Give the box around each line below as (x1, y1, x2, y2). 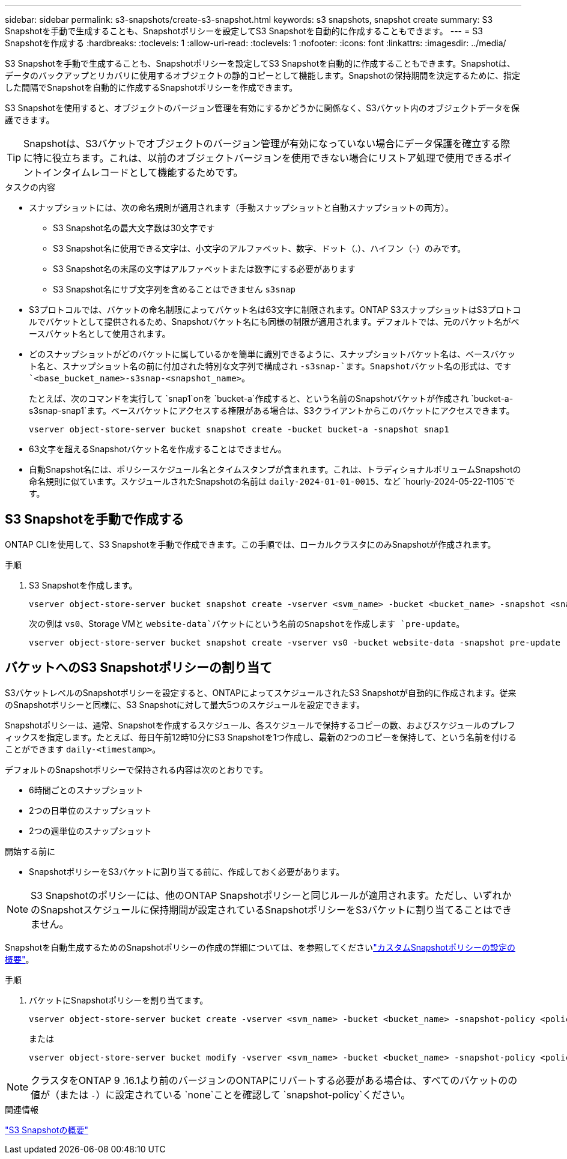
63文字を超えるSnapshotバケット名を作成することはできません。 (29, 444, 287, 454)
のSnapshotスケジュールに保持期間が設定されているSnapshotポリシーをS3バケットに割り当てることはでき (31, 903, 512, 916)
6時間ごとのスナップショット (29, 784, 144, 795)
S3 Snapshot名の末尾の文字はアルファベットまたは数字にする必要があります (53, 264, 356, 274)
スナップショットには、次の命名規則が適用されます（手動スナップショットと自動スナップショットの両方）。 (29, 202, 453, 213)
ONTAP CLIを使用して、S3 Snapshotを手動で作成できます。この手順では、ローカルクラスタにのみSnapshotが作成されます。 (5, 539, 496, 549)
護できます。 (5, 115, 55, 125)
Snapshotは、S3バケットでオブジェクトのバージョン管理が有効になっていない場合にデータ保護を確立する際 (23, 138, 511, 150)
